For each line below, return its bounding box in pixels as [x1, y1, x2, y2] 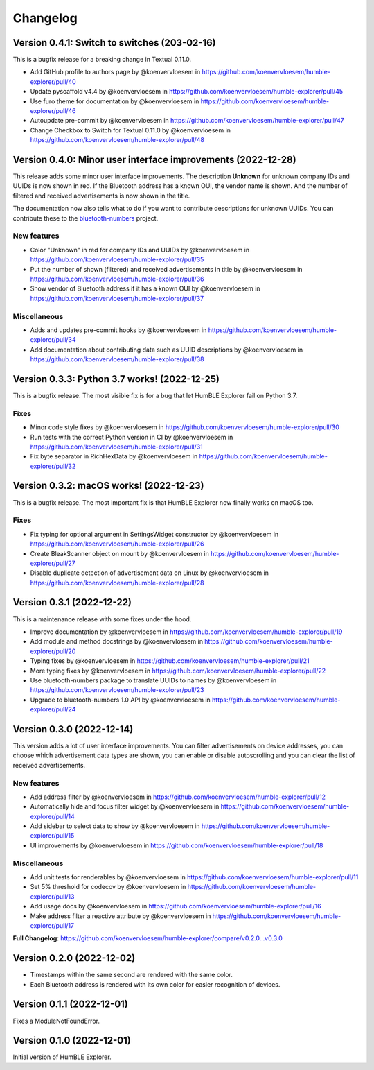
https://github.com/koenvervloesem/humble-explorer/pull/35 [30, 255, 204, 264]
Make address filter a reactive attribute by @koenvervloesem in [30, 912, 211, 920]
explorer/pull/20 [30, 647, 76, 655]
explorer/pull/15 [30, 831, 75, 840]
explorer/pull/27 [30, 559, 76, 567]
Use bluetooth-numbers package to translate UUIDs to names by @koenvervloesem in [30, 676, 277, 684]
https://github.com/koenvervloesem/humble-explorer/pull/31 [30, 442, 204, 451]
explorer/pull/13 [30, 892, 75, 901]
